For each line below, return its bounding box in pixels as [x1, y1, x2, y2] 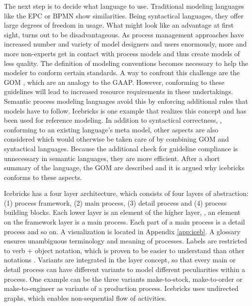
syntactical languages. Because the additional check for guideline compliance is [4, 143, 238, 153]
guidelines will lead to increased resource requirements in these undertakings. [4, 86, 233, 97]
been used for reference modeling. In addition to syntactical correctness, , [4, 115, 222, 125]
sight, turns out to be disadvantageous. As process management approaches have [4, 29, 244, 39]
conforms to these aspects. [4, 172, 82, 182]
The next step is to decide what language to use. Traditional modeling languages [4, 1, 244, 11]
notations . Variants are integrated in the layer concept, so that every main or [4, 255, 236, 265]
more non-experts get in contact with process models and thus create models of [4, 48, 240, 58]
